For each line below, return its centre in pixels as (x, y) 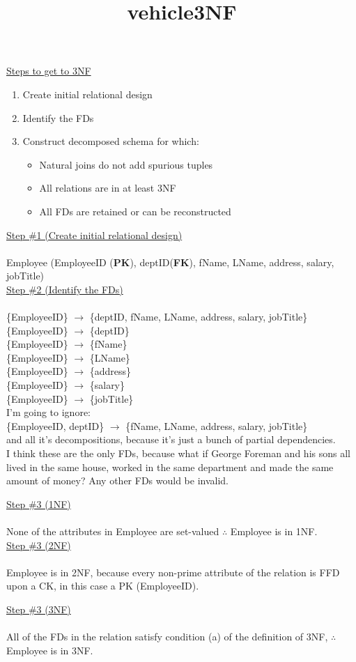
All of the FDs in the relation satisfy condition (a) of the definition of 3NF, (167, 637)
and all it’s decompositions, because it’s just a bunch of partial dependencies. (171, 439)
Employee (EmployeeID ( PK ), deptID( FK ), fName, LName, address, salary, (170, 262)
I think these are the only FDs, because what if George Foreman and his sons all (178, 453)
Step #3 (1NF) (39, 503)
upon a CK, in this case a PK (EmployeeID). (103, 586)
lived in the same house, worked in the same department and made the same (170, 467)
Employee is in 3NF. (50, 650)
